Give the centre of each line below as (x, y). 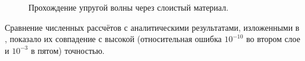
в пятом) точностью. (68, 50)
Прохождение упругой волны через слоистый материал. (129, 7)
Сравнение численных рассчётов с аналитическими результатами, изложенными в (152, 27)
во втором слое (273, 39)
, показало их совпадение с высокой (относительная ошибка (113, 39)
